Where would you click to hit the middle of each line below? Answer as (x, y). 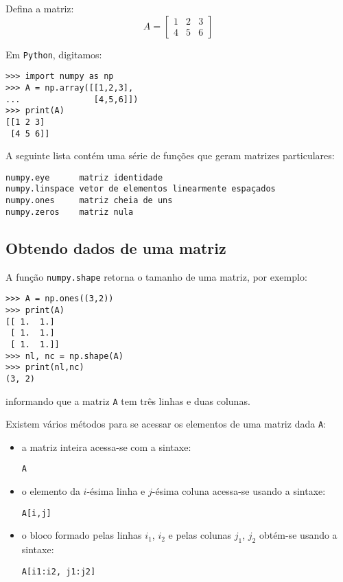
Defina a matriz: (40, 8)
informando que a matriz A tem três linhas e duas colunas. (128, 400)
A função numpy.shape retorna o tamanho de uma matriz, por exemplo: (156, 276)
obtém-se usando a (298, 535)
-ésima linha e (116, 491)
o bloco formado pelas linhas (82, 535)
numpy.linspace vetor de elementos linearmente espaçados (141, 189)
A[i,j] (36, 513)
